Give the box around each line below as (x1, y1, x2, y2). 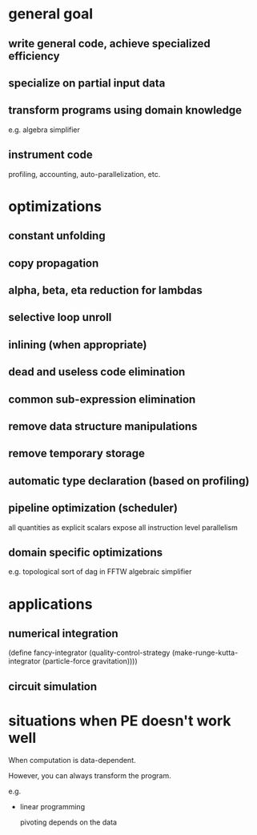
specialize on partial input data (8, 76, 166, 90)
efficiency (8, 49, 60, 62)
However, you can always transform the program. (8, 770, 171, 781)
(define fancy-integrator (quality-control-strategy (8, 648, 171, 657)
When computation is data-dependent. (8, 755, 136, 765)
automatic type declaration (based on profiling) (8, 474, 250, 488)
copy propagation (8, 256, 99, 270)
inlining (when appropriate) (8, 338, 147, 351)
